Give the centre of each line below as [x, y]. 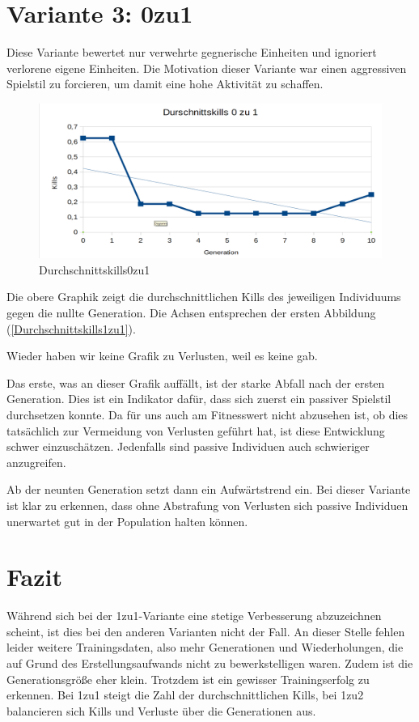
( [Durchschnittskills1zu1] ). [71, 328]
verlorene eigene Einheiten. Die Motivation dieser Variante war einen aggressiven [207, 68]
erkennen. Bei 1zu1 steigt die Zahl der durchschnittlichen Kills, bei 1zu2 [185, 695]
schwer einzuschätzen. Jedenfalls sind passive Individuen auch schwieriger [188, 446]
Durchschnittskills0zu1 [95, 269]
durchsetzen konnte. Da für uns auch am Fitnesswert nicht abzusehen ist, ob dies [207, 414]
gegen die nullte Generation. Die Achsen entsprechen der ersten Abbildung [191, 312]
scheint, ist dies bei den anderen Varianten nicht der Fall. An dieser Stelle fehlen [206, 631]
